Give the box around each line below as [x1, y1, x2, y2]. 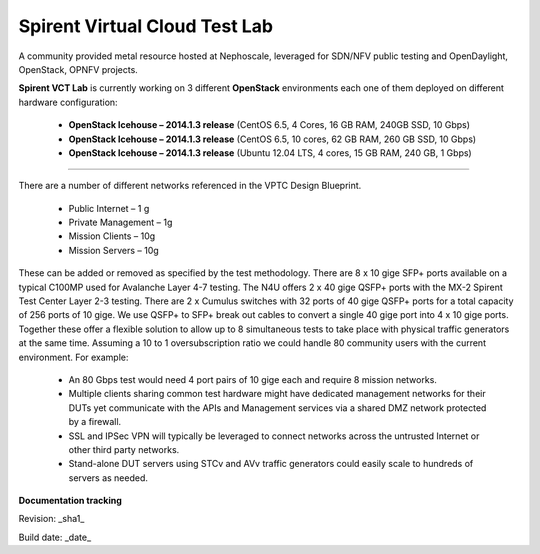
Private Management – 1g [68, 216, 173, 229]
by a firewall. [68, 416, 122, 428]
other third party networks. [68, 443, 180, 455]
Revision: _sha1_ [18, 513, 85, 525]
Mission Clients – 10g [68, 230, 156, 242]
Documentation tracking [18, 495, 122, 507]
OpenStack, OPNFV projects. [18, 63, 139, 75]
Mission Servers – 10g [68, 244, 159, 256]
